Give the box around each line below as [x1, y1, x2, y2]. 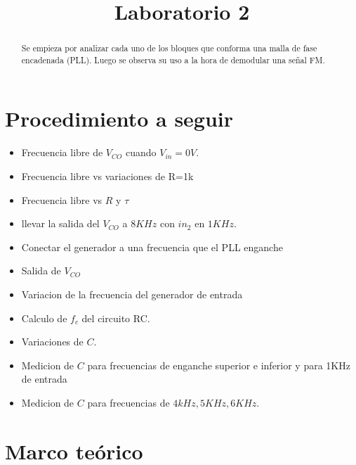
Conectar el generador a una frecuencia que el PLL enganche [21, 239, 283, 254]
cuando [125, 145, 157, 160]
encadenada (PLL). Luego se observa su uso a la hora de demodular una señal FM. [21, 53, 325, 65]
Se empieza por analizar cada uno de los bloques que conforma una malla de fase [21, 42, 317, 54]
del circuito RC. [81, 310, 150, 325]
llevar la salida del [21, 216, 100, 231]
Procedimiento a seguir [5, 104, 234, 133]
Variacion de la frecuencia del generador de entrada [21, 286, 243, 301]
